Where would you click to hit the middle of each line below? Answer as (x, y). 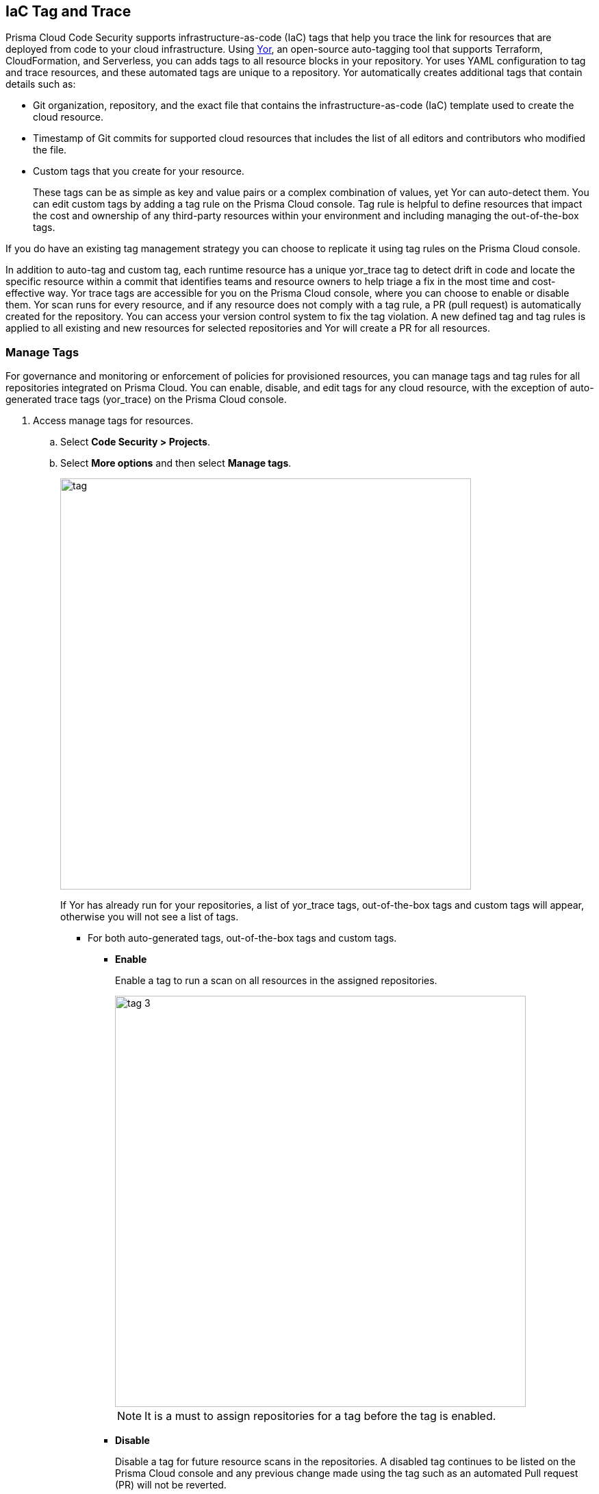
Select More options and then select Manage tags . (176, 463)
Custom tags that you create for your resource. (139, 171)
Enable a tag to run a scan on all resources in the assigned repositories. (276, 981)
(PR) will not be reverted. (171, 1485)
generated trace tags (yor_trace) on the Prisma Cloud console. (146, 400)
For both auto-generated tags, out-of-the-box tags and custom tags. (242, 938)
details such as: (41, 84)
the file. (50, 150)
